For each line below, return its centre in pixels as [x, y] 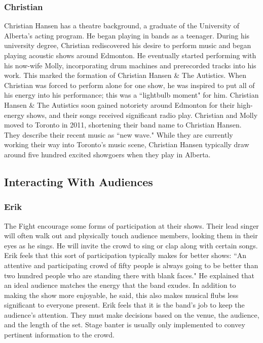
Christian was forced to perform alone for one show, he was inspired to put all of [129, 85]
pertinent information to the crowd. [59, 335]
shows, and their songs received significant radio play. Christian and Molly [142, 115]
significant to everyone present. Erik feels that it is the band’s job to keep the [124, 305]
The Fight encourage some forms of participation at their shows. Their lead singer [131, 225]
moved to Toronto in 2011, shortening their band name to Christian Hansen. [123, 125]
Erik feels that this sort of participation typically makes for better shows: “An [125, 255]
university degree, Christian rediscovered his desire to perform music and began [128, 45]
